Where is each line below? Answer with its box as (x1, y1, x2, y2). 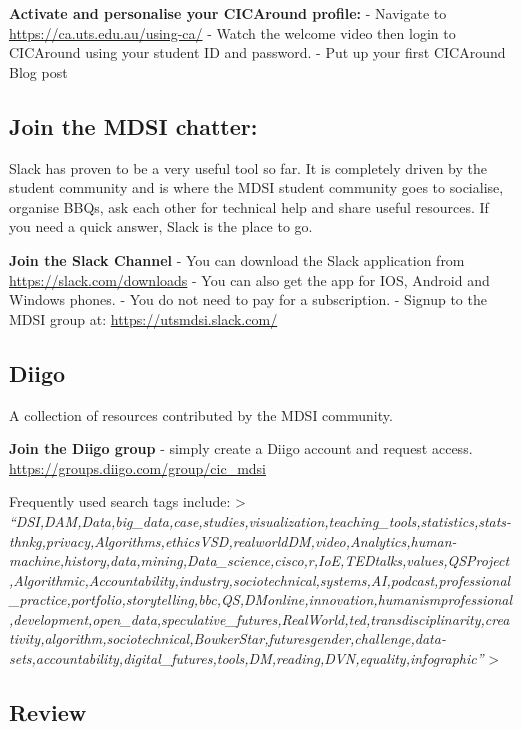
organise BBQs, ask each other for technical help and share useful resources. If (9, 196, 489, 217)
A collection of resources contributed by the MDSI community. (9, 404, 393, 425)
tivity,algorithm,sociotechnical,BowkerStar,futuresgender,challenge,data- (9, 628, 446, 649)
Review (9, 697, 87, 728)
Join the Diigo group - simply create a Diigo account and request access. (9, 438, 473, 459)
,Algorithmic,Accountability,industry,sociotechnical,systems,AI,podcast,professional (9, 569, 511, 590)
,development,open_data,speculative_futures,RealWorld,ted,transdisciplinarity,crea (9, 608, 510, 629)
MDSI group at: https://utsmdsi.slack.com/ (9, 308, 278, 329)
